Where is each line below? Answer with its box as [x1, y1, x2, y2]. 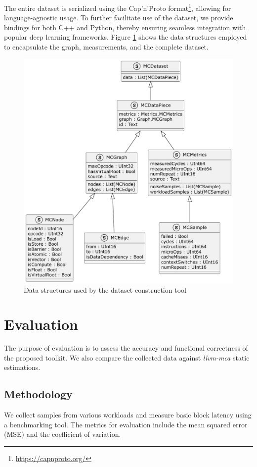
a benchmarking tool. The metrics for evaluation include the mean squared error [4, 419, 248, 429]
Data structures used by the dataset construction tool [24, 285, 186, 295]
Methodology [4, 386, 73, 402]
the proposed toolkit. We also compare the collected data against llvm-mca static [4, 352, 250, 363]
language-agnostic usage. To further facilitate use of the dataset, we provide [4, 12, 233, 23]
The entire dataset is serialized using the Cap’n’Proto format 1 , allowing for [4, 1, 231, 13]
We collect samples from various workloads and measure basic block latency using [4, 410, 252, 420]
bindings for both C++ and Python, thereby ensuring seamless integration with [4, 22, 246, 32]
